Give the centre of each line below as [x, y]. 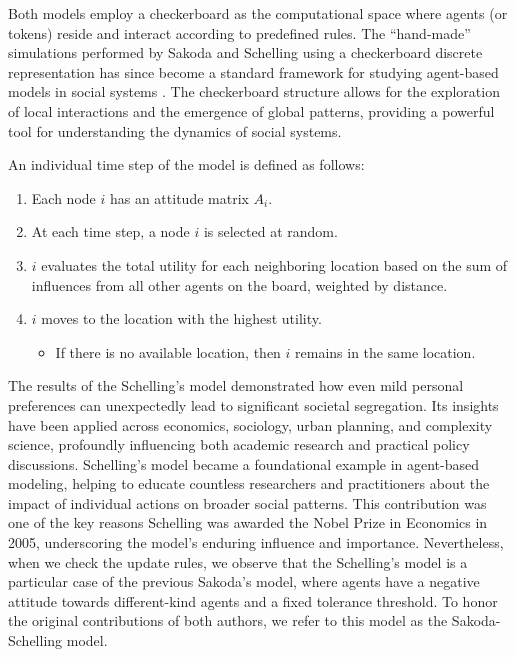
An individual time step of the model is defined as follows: [186, 164]
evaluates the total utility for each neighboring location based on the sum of [274, 264]
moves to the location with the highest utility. [181, 318]
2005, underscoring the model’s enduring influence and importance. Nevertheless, [256, 542]
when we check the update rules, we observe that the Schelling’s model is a [238, 561]
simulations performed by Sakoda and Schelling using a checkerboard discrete [245, 52]
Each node [63, 197]
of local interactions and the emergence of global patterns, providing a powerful [251, 110]
